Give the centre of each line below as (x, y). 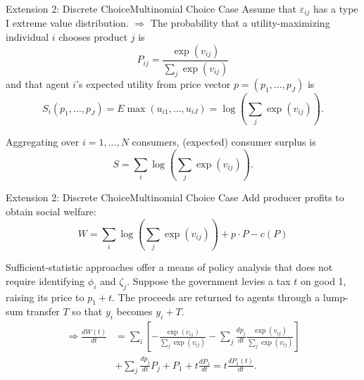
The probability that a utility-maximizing (240, 23)
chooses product (93, 37)
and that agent (38, 84)
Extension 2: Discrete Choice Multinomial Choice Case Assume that (151, 8)
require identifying (45, 280)
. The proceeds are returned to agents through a (216, 297)
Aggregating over (43, 142)
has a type (336, 8)
